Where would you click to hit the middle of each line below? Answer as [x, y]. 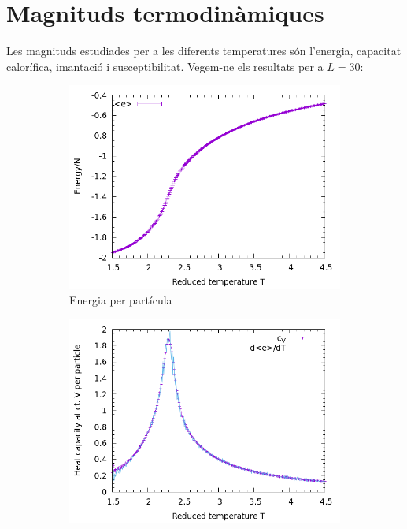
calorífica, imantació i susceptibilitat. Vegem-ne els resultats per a [165, 66]
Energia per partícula [121, 299]
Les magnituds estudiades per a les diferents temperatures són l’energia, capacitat [204, 51]
